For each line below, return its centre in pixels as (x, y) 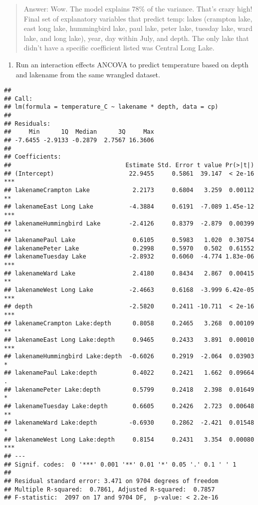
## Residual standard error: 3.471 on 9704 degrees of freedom (111, 481)
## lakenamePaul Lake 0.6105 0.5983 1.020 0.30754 (129, 240)
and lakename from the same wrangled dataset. (88, 74)
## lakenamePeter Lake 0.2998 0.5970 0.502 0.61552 (129, 248)
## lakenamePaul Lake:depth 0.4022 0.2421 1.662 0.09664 (129, 373)
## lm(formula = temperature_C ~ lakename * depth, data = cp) (111, 107)
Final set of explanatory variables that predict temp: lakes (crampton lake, (138, 18)
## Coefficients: (33, 157)
